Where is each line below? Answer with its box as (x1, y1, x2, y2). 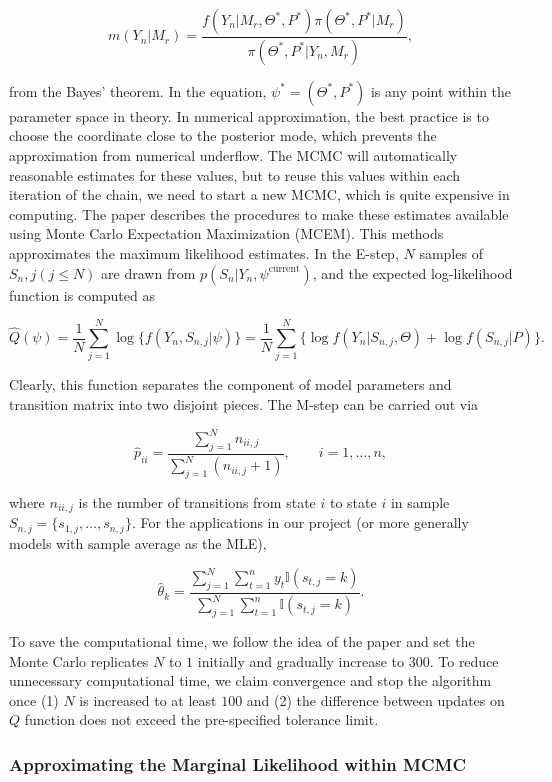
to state (329, 492, 377, 512)
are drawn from (101, 262, 196, 283)
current (268, 264, 300, 275)
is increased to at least (79, 689, 217, 710)
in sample (390, 492, 450, 512)
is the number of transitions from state (78, 492, 316, 512)
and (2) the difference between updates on (246, 689, 505, 710)
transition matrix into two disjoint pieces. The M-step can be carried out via (9, 393, 479, 414)
